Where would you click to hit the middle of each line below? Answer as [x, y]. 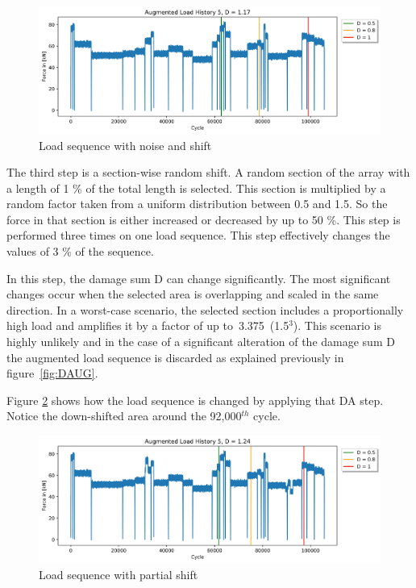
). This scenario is [337, 325]
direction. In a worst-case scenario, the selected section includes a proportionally [205, 309]
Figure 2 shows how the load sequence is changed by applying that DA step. [195, 400]
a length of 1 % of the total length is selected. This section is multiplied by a [196, 188]
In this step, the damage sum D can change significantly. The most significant [199, 278]
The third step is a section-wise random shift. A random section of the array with [208, 172]
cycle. [267, 416]
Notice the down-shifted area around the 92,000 [124, 416]
